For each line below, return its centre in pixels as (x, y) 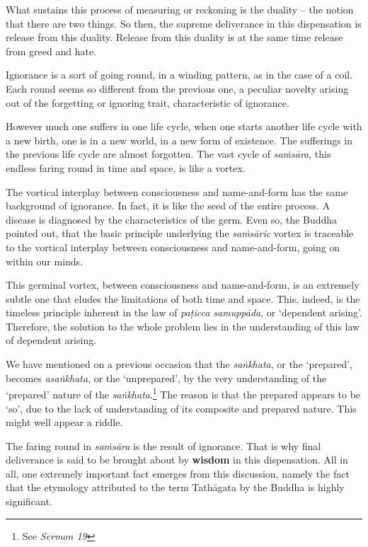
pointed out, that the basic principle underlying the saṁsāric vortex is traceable (180, 233)
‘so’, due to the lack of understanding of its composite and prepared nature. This (181, 408)
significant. (29, 501)
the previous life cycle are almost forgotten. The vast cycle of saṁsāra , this (168, 154)
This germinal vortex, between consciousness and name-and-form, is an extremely (183, 285)
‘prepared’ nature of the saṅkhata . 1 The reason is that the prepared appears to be (183, 393)
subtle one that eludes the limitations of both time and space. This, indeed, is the (183, 298)
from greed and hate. (51, 51)
